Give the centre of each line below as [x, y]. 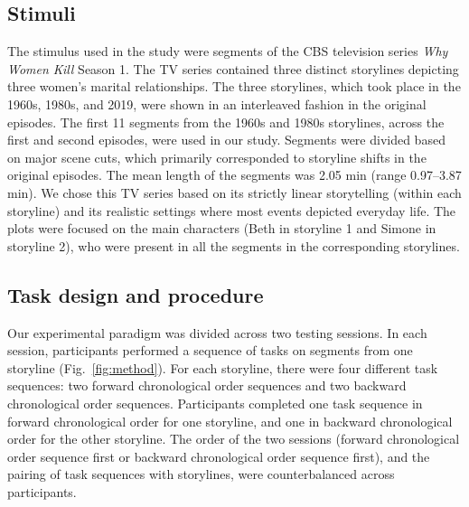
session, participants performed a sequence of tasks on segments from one [210, 350]
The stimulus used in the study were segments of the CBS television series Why [228, 51]
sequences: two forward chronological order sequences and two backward [207, 385]
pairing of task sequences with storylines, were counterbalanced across [201, 474]
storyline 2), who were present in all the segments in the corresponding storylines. [234, 245]
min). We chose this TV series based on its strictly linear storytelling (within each [234, 192]
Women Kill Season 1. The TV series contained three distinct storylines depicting [233, 68]
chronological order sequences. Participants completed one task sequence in [215, 403]
